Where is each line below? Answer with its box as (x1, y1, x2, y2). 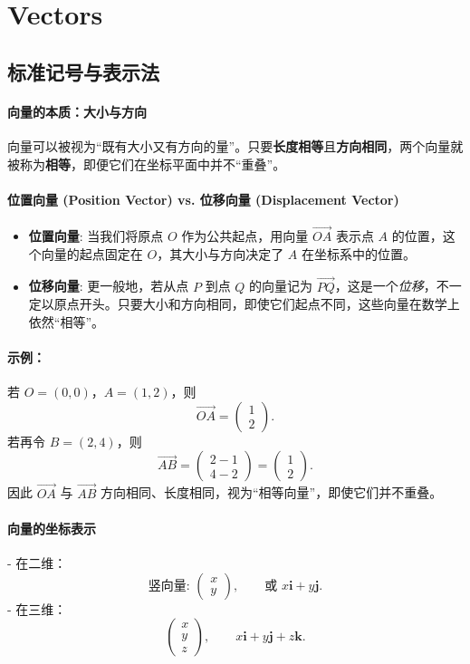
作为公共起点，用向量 (181, 226, 309, 245)
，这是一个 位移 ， (334, 276, 436, 295)
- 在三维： (7, 599, 67, 618)
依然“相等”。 (28, 312, 105, 331)
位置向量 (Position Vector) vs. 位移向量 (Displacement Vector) (7, 189, 399, 208)
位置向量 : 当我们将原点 (28, 226, 164, 245)
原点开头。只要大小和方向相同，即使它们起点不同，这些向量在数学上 (53, 294, 460, 313)
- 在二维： (7, 553, 67, 572)
